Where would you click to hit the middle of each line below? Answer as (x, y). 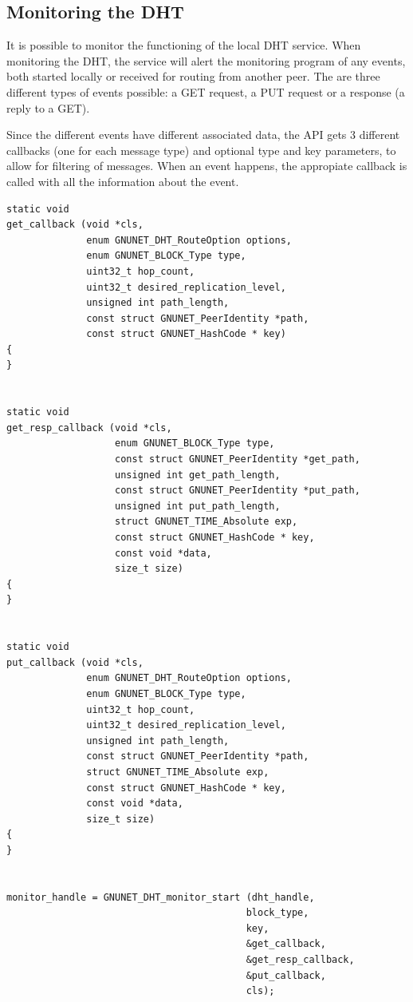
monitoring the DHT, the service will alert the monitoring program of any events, (206, 60)
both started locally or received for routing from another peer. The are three (193, 76)
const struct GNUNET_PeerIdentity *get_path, (238, 459)
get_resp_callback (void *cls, (89, 428)
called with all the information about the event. (123, 181)
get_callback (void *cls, (75, 225)
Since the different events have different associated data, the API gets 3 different (203, 135)
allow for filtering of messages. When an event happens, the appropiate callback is (207, 166)
